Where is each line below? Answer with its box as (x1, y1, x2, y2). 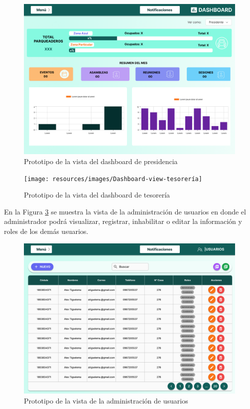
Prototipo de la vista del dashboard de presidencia (24, 156, 178, 167)
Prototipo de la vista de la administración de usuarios (24, 395, 188, 406)
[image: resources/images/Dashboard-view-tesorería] (24, 175, 202, 183)
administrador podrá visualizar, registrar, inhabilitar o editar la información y (4, 216, 242, 226)
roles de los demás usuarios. (4, 226, 89, 236)
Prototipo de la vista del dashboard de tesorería (24, 190, 170, 200)
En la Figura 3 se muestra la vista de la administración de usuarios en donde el (4, 206, 246, 216)
